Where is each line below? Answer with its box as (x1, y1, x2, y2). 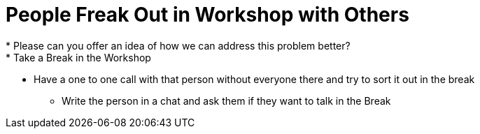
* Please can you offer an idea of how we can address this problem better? (6, 39, 351, 52)
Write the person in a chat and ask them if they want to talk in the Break (62, 94, 391, 107)
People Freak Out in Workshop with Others (6, 3, 409, 27)
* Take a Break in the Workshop (6, 51, 151, 64)
